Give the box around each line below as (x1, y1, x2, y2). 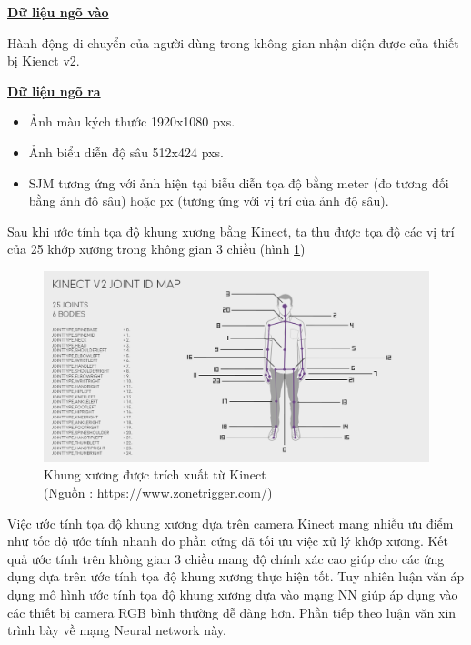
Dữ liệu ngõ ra (7, 81, 101, 100)
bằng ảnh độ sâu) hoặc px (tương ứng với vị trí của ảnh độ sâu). (28, 191, 389, 210)
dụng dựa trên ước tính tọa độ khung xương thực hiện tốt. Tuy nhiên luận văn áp (7, 567, 465, 586)
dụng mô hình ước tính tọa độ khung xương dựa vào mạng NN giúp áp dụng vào (7, 585, 458, 604)
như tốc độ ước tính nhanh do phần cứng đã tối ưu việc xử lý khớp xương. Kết (7, 531, 449, 550)
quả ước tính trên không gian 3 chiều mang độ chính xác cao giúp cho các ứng (7, 549, 445, 568)
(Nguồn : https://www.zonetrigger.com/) (44, 483, 273, 502)
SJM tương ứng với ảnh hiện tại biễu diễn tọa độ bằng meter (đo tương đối (28, 173, 449, 192)
